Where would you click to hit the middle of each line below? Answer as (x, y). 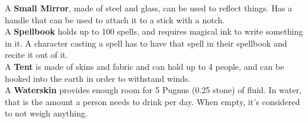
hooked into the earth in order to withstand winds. (98, 78)
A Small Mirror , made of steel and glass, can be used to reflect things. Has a (149, 8)
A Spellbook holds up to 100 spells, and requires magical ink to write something (154, 31)
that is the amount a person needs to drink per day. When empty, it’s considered (153, 101)
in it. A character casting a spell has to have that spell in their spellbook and (146, 43)
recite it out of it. (37, 55)
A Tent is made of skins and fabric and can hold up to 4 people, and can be (144, 66)
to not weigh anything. (46, 113)
